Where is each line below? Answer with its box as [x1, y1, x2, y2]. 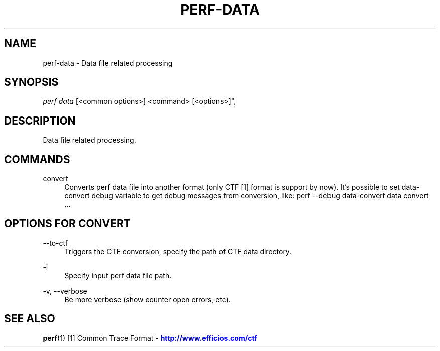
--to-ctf [43, 238, 68, 247]
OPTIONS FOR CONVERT [4, 217, 131, 230]
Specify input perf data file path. [64, 271, 172, 280]
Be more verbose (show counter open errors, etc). [64, 295, 231, 304]
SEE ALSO [4, 312, 55, 325]
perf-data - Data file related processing [43, 58, 173, 67]
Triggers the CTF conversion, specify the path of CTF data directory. [64, 247, 292, 256]
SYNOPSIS [4, 76, 59, 89]
